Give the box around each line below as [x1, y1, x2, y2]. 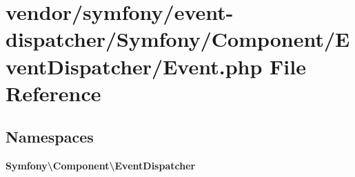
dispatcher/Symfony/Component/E [6, 25, 350, 53]
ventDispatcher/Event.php [6, 52, 263, 80]
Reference [6, 79, 101, 107]
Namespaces [6, 126, 94, 147]
